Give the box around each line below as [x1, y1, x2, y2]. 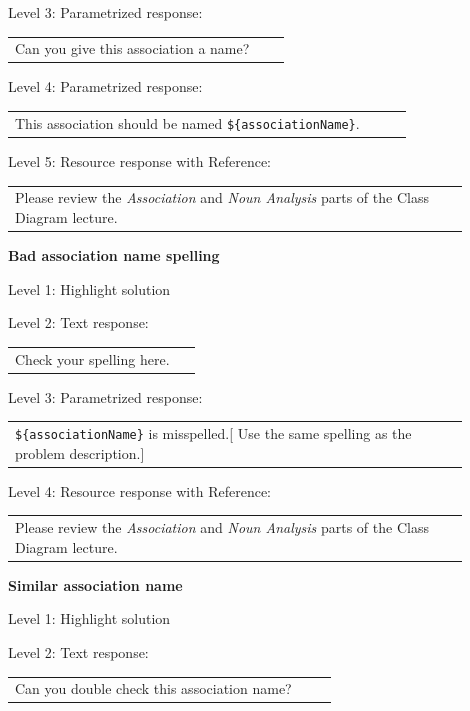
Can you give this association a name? [15, 38, 250, 59]
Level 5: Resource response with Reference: [8, 150, 271, 171]
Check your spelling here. [15, 348, 170, 369]
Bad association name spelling [8, 244, 220, 265]
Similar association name [8, 574, 183, 595]
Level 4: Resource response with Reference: [8, 480, 271, 501]
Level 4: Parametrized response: [8, 76, 203, 97]
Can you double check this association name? [15, 678, 292, 699]
